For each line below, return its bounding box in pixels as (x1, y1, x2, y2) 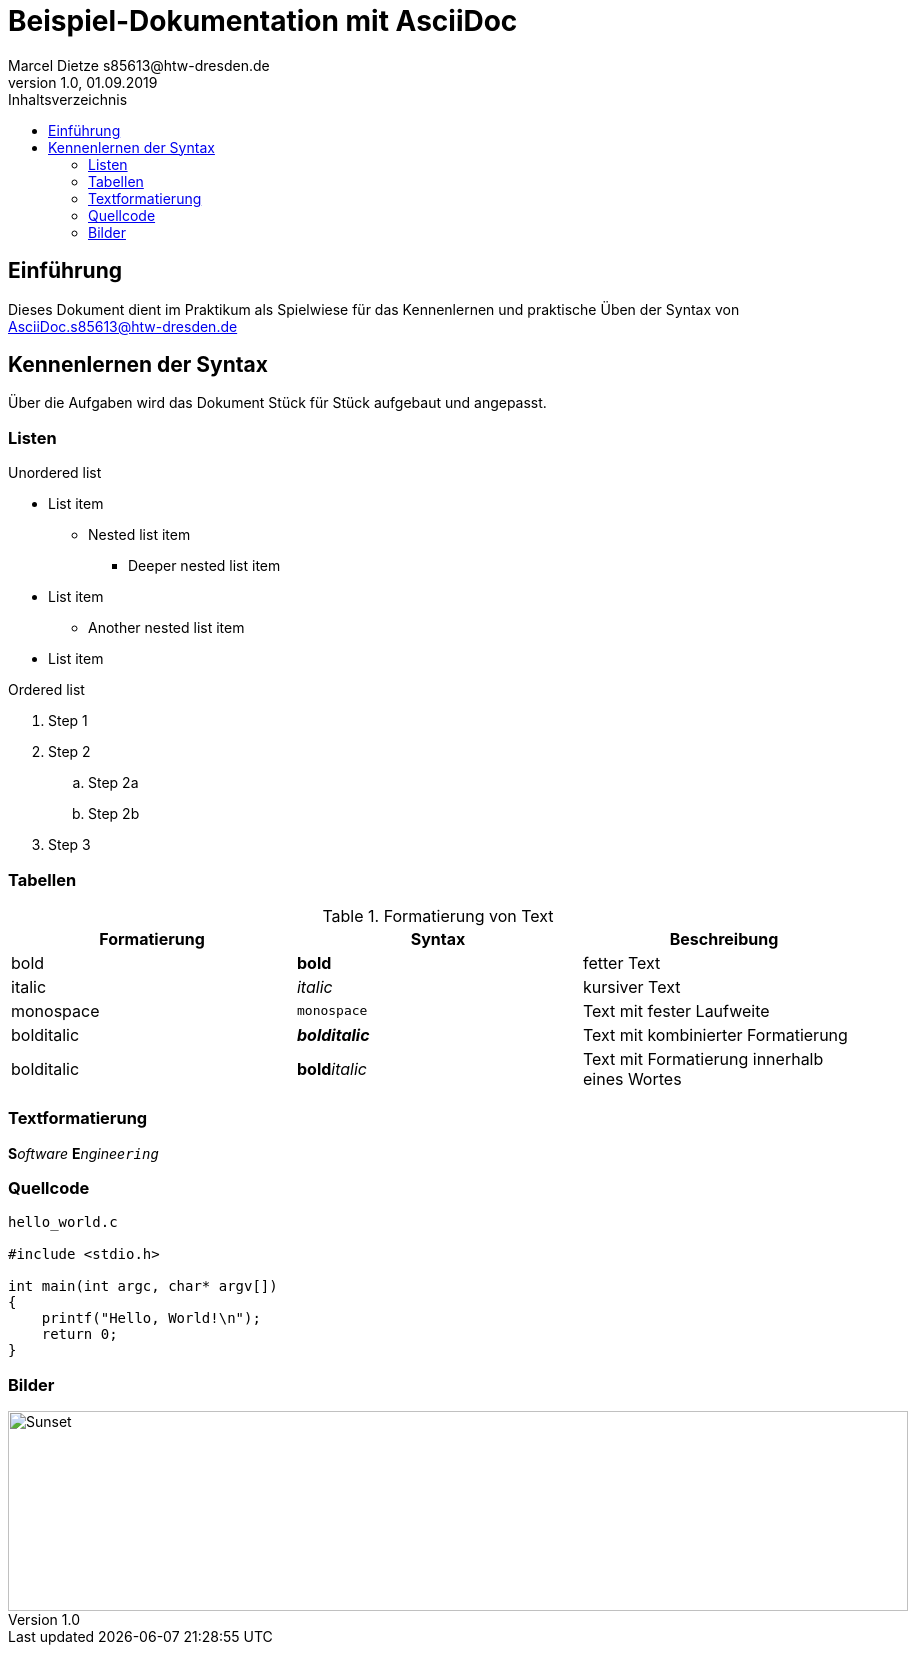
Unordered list (8, 464, 102, 482)
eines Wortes (582, 1068, 682, 1089)
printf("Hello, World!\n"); (41, 1310, 261, 1327)
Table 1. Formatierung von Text (322, 905, 554, 926)
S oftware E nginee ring (8, 1144, 159, 1162)
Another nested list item (88, 619, 245, 637)
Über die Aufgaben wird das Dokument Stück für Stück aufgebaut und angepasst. (8, 394, 547, 412)
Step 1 (48, 712, 88, 730)
